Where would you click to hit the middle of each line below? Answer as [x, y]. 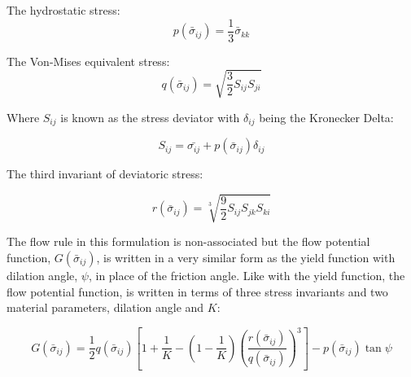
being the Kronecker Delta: [326, 117]
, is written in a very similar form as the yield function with [246, 257]
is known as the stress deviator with [150, 117]
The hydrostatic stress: [63, 10]
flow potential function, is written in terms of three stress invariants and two [197, 291]
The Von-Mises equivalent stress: [88, 61]
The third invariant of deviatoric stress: [105, 174]
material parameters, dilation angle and [105, 307]
